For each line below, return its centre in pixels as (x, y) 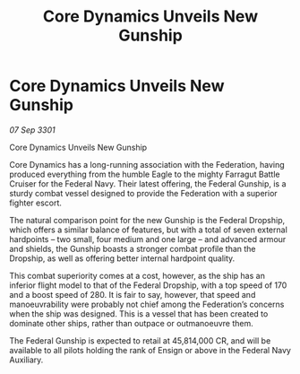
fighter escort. (36, 203)
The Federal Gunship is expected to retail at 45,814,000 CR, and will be (140, 340)
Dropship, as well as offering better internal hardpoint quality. (122, 258)
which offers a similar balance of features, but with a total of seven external (149, 230)
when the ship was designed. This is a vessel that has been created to (139, 313)
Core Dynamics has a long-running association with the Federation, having (147, 164)
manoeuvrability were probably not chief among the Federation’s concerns (147, 304)
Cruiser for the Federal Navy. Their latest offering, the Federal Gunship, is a (148, 183)
